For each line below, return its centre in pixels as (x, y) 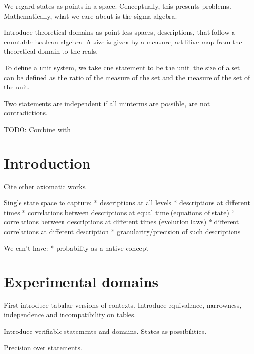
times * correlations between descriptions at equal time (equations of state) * (119, 212)
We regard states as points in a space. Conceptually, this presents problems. (117, 6)
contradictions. (26, 113)
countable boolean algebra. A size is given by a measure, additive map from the (123, 41)
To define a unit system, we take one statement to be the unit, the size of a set (122, 67)
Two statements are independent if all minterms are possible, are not (107, 103)
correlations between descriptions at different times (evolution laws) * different (122, 222)
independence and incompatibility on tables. (70, 314)
